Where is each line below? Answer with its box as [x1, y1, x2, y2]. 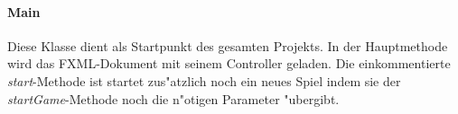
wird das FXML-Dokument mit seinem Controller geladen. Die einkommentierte [7, 54, 451, 73]
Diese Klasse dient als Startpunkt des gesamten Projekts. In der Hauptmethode [7, 36, 448, 55]
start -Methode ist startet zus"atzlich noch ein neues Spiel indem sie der [7, 71, 401, 90]
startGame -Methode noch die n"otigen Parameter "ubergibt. [7, 89, 340, 108]
